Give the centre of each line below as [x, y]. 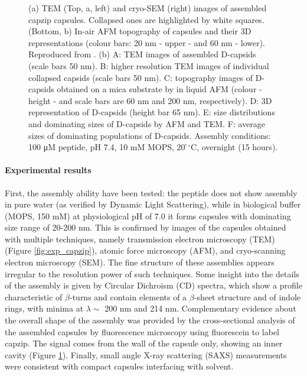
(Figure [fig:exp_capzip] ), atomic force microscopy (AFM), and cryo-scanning [145, 250]
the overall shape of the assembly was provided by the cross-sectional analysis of [150, 320]
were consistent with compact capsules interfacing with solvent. [119, 366]
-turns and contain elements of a [128, 296]
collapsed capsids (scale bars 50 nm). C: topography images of [141, 77]
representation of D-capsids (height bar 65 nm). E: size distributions [152, 112]
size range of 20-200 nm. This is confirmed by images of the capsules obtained [146, 227]
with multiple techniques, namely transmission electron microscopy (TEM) [140, 239]
